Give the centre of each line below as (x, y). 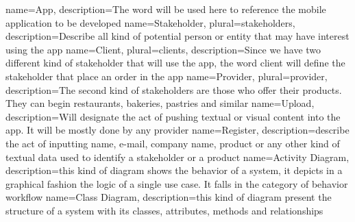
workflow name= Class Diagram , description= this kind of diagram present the (169, 197)
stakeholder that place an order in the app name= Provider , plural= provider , (167, 76)
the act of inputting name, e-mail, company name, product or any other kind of (173, 143)
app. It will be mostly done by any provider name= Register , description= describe (177, 130)
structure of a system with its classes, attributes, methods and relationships (164, 210)
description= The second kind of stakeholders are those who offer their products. (174, 89)
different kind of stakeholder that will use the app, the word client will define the (175, 63)
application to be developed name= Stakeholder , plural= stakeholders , (150, 22)
